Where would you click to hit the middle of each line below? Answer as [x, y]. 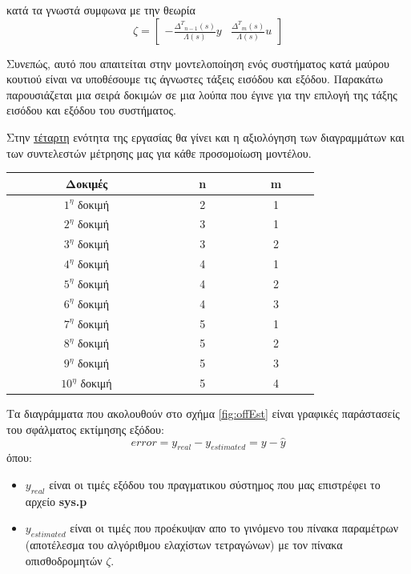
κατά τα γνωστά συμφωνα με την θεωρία [101, 10]
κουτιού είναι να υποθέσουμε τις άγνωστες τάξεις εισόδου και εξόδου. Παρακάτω [195, 79]
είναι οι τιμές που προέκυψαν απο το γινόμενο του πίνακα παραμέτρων [234, 528]
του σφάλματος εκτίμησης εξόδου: [85, 429]
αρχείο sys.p [56, 501]
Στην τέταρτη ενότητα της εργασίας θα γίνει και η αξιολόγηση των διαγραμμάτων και [205, 136]
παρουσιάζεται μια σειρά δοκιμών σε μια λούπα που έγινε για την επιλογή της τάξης [202, 94]
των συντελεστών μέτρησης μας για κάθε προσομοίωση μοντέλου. [159, 153]
